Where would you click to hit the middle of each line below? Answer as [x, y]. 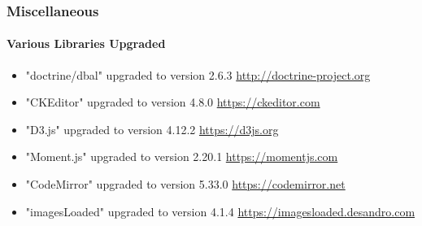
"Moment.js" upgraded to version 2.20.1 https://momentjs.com [182, 156]
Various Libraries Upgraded [86, 43]
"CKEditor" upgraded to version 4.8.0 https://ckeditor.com [173, 102]
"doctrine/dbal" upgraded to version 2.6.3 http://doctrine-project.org [198, 74]
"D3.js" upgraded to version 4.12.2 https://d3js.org [152, 129]
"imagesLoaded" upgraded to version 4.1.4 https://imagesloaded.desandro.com [220, 211]
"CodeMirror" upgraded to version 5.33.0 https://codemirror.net [185, 184]
